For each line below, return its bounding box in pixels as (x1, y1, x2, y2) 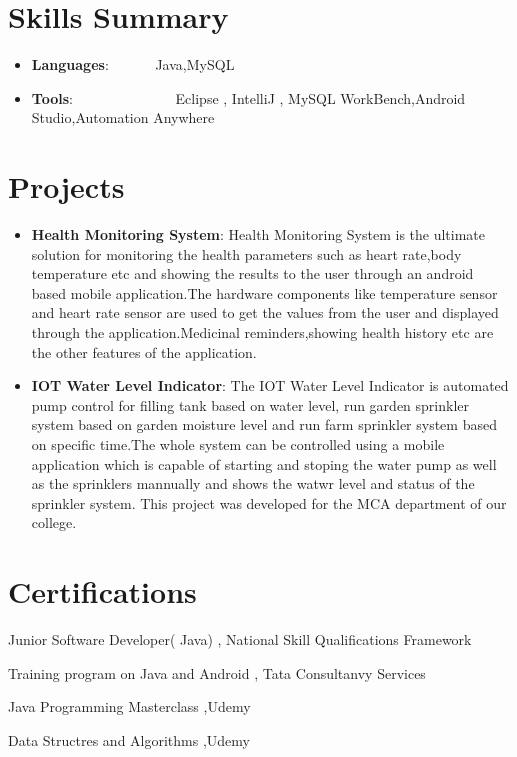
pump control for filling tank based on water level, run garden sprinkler (31, 394, 470, 415)
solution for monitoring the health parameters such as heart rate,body (31, 243, 462, 264)
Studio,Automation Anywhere (31, 107, 215, 128)
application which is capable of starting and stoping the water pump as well (31, 453, 497, 474)
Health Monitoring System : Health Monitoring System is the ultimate (31, 224, 486, 245)
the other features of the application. (31, 341, 257, 362)
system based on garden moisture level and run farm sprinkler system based (31, 414, 497, 435)
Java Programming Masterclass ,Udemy (8, 696, 251, 717)
